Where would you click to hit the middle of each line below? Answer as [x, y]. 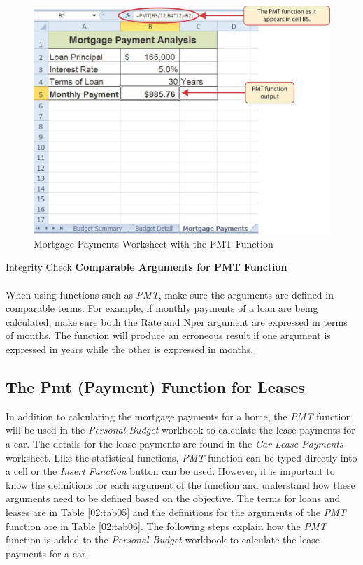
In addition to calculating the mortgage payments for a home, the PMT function [179, 416]
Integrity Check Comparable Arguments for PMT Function [147, 267]
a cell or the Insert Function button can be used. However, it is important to [170, 471]
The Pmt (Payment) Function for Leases [155, 387]
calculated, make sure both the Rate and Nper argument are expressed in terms [177, 321]
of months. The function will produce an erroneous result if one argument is [168, 335]
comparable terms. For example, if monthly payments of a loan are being [162, 308]
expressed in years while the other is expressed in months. [130, 349]
